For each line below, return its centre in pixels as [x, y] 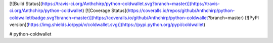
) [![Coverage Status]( [105, 10]
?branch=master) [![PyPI [234, 17]
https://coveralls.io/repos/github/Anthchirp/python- [181, 10]
